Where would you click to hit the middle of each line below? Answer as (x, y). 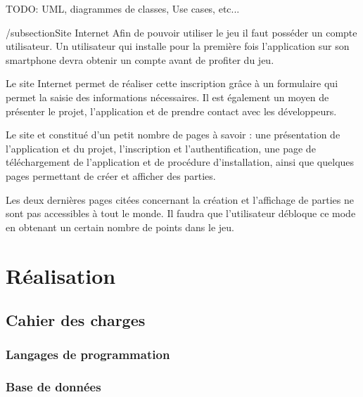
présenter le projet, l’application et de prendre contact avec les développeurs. (171, 111)
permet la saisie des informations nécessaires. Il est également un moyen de (167, 97)
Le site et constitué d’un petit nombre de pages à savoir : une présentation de (173, 135)
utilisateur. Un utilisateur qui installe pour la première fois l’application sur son (178, 46)
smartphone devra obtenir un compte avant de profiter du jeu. (140, 59)
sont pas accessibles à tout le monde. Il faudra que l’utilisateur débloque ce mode (181, 213)
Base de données (53, 387)
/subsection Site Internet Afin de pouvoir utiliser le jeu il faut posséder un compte (181, 32)
